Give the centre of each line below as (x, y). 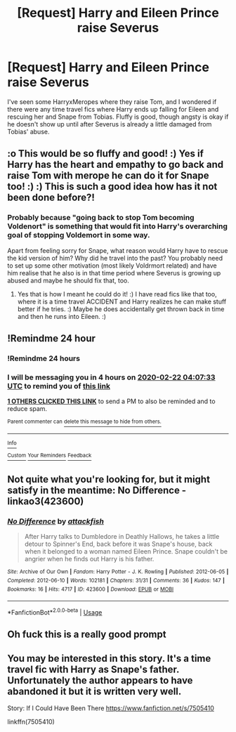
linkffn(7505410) (31, 722)
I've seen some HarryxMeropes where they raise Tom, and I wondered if (112, 102)
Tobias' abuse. (28, 131)
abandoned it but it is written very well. (94, 691)
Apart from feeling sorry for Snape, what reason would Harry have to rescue (118, 250)
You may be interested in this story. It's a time (109, 658)
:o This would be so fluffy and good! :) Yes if (105, 153)
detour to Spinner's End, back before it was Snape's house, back (118, 544)
